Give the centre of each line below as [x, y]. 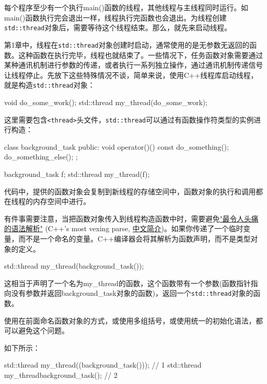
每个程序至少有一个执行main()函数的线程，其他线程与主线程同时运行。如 [126, 7]
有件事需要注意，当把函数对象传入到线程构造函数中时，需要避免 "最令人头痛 [131, 218]
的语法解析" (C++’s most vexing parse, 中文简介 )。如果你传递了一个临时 [124, 228]
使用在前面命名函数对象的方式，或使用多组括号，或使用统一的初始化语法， [130, 320]
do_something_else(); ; [41, 157]
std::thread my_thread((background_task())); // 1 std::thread [103, 365]
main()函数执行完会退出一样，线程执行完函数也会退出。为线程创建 [116, 17]
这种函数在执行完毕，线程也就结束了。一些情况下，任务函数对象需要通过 [140, 55]
